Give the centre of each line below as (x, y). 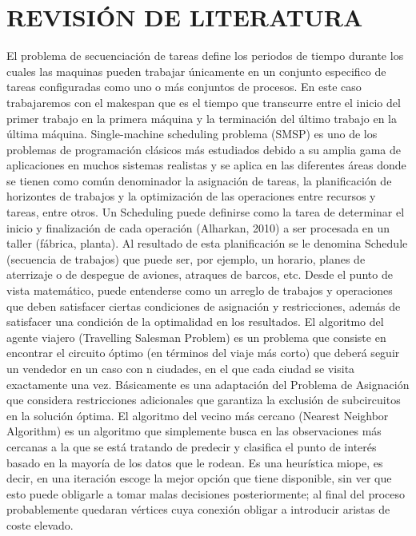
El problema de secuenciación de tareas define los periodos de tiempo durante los (205, 56)
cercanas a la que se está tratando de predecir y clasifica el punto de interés (192, 446)
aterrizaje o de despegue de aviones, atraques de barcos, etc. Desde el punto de (200, 274)
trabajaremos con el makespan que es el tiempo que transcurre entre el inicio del (204, 102)
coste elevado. (40, 524)
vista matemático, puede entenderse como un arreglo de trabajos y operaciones (200, 290)
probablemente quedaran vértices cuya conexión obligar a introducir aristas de (198, 509)
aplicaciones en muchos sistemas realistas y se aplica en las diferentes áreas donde (206, 165)
